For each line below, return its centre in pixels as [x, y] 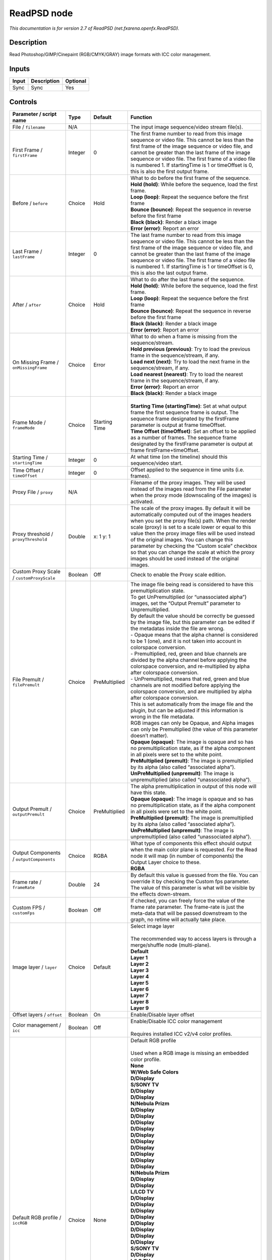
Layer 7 [139, 995]
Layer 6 [140, 989]
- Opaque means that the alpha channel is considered [194, 635]
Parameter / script [35, 114]
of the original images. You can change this [182, 539]
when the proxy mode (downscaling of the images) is [193, 495]
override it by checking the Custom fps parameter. [190, 881]
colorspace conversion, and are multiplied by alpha [191, 691]
